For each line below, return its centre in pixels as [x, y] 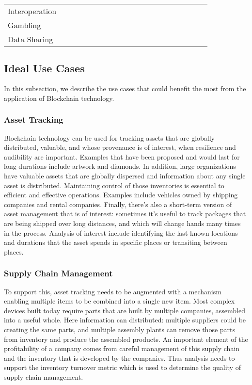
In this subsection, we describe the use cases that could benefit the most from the [125, 88]
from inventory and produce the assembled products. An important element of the [126, 339]
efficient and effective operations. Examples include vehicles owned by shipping [121, 195]
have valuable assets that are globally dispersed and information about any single [125, 175]
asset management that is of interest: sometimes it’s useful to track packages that [125, 214]
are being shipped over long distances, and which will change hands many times [122, 223]
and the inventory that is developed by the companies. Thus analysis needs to [119, 358]
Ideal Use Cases [44, 68]
